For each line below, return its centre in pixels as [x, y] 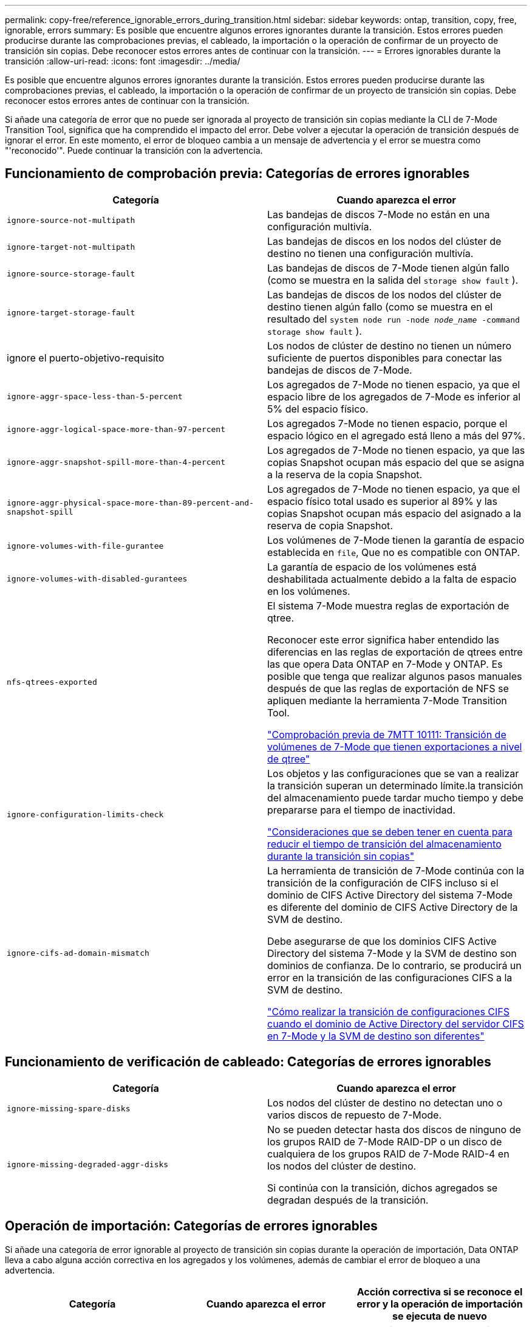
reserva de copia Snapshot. [330, 525]
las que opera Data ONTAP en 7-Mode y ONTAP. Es [385, 664]
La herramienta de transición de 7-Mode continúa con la [396, 870]
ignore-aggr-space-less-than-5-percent [95, 397]
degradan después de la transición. [348, 1200]
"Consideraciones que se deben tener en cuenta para [390, 832]
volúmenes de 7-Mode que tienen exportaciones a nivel [395, 746]
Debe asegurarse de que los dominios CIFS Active [382, 941]
